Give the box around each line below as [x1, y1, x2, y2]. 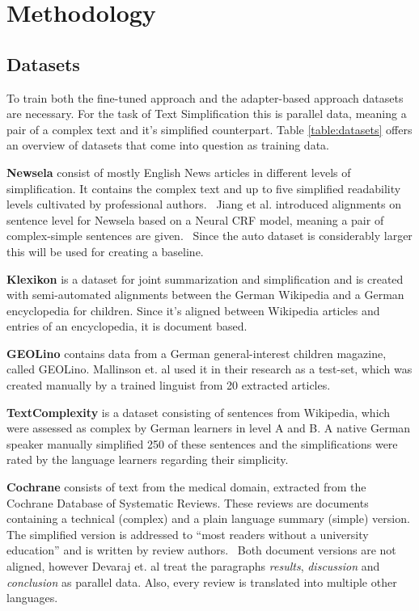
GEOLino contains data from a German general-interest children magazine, [6, 344, 387, 361]
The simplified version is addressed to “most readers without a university [6, 525, 369, 542]
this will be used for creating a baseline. [6, 242, 204, 259]
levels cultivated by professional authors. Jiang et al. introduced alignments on [6, 196, 402, 213]
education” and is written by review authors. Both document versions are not [6, 541, 396, 558]
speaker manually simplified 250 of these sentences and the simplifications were [6, 435, 398, 452]
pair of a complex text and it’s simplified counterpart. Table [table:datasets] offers [6, 120, 413, 137]
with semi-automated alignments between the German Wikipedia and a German [6, 286, 404, 303]
